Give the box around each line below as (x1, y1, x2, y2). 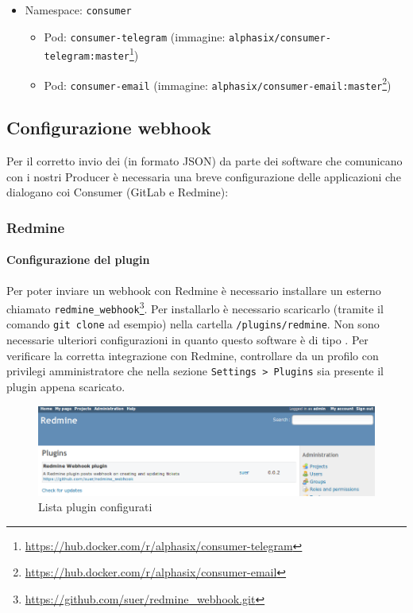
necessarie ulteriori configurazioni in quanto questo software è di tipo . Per (6, 332, 369, 348)
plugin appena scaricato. (6, 378, 125, 394)
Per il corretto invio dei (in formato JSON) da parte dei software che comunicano (6, 153, 403, 169)
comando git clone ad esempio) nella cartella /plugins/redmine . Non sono (6, 316, 380, 332)
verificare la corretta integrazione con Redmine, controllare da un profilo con (6, 347, 379, 363)
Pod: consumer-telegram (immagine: (44, 28, 226, 45)
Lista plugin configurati (38, 499, 152, 515)
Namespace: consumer (25, 2, 132, 17)
